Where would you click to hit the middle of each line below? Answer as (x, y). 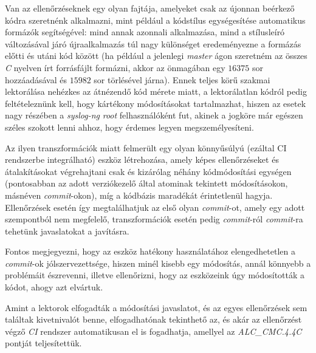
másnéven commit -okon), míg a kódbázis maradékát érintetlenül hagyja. (139, 195)
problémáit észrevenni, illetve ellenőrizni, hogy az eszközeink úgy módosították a (155, 275)
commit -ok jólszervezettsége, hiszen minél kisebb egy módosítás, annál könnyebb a (158, 263)
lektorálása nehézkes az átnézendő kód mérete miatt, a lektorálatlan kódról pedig (156, 91)
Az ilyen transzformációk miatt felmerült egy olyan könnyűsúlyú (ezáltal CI (146, 147)
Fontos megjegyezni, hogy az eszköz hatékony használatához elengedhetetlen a (150, 251)
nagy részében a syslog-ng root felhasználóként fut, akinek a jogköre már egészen (154, 115)
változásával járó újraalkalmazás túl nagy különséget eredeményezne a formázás (153, 43)
